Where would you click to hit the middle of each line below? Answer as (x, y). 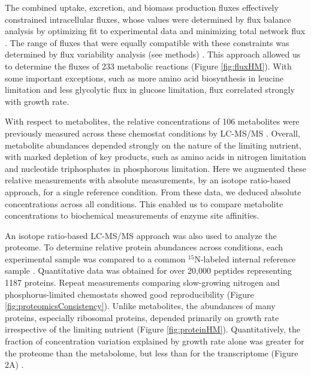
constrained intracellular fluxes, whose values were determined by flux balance (148, 19)
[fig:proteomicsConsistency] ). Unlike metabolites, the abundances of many (140, 306)
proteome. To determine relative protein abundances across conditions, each (144, 247)
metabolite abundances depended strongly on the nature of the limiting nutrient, (153, 145)
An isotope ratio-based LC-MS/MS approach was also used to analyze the (141, 235)
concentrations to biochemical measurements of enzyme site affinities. (132, 215)
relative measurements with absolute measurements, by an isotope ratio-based (148, 180)
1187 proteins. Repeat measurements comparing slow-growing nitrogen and (142, 282)
